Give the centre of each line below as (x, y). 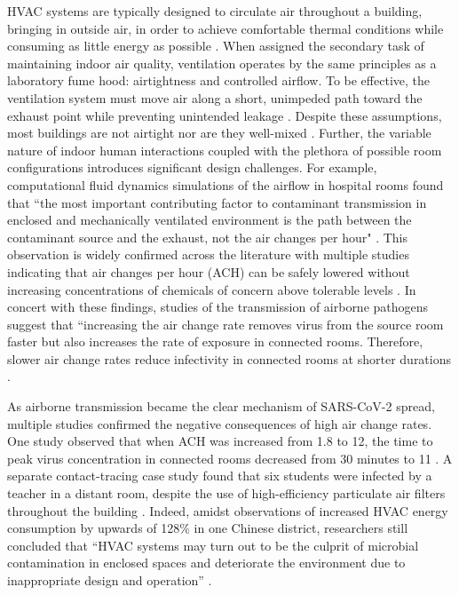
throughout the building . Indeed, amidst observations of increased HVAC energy (228, 510)
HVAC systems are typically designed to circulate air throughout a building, (215, 11)
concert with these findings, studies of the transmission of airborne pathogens (218, 307)
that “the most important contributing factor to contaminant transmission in (217, 202)
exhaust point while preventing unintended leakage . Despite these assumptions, (225, 115)
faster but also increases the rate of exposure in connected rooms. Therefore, (215, 341)
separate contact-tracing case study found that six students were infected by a (220, 476)
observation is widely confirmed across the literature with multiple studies (208, 254)
